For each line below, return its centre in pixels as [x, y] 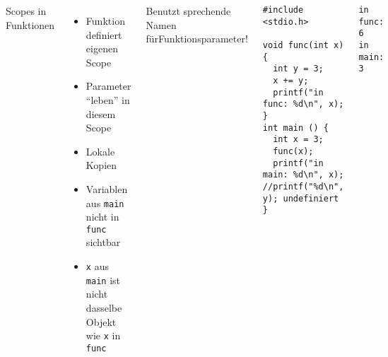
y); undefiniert [301, 198]
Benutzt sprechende [188, 11]
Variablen [107, 188]
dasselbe [104, 307]
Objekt [101, 321]
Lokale [100, 151]
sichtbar [103, 242]
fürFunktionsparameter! [197, 39]
